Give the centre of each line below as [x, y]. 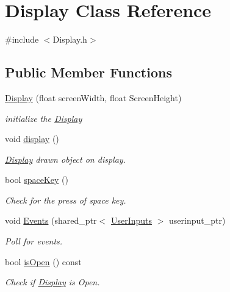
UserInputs [131, 220]
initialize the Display [44, 118]
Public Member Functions [88, 72]
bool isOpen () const [43, 261]
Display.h [70, 39]
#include [22, 39]
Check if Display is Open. [52, 282]
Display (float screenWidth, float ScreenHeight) [93, 97]
